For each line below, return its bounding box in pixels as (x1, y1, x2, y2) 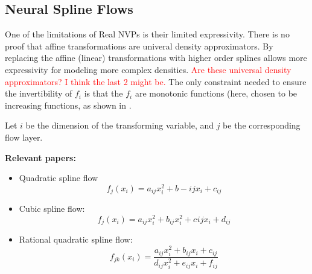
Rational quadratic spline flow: (19, 233, 133, 246)
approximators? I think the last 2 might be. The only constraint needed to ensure (5, 75, 307, 88)
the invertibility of (5, 87, 72, 100)
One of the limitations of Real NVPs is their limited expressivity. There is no (5, 28, 290, 40)
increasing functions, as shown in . (5, 98, 132, 111)
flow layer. (5, 130, 43, 143)
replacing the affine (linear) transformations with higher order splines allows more (5, 51, 307, 64)
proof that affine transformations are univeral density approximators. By (5, 39, 273, 52)
